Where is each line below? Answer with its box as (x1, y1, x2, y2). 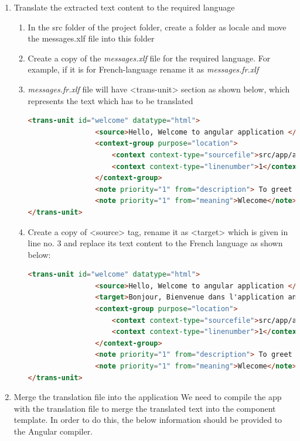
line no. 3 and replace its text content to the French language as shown (28, 237, 283, 249)
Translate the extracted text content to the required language (13, 1, 235, 13)
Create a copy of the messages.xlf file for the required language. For (28, 51, 271, 64)
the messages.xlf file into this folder (28, 32, 155, 44)
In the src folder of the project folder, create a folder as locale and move (28, 20, 287, 33)
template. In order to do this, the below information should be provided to (13, 414, 282, 426)
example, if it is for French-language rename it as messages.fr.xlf (28, 63, 259, 75)
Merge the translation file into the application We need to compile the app (13, 391, 282, 403)
